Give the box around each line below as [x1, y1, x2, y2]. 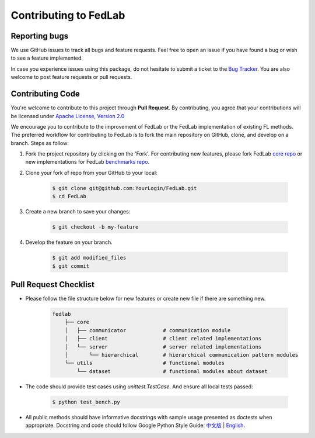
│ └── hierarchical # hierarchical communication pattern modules [64, 351, 299, 358]
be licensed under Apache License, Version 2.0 [10, 112, 125, 119]
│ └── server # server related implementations [64, 343, 262, 350]
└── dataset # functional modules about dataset [76, 368, 268, 374]
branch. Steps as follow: [10, 139, 69, 146]
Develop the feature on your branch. [25, 239, 113, 246]
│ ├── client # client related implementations [64, 335, 262, 342]
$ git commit [52, 263, 90, 269]
